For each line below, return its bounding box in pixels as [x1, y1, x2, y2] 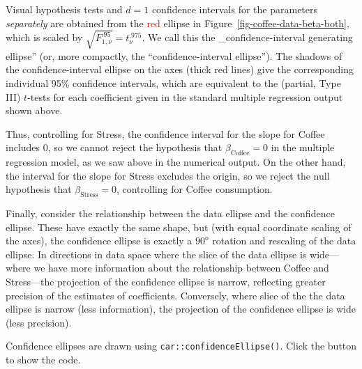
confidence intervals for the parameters [151, 2, 318, 16]
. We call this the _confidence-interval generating [142, 30, 353, 45]
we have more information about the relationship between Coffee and [33, 260, 329, 275]
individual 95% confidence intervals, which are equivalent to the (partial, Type [6, 75, 341, 90]
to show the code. [6, 352, 81, 367]
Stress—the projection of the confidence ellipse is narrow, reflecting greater [6, 274, 326, 289]
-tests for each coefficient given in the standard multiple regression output [27, 89, 343, 104]
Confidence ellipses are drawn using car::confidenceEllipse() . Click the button [6, 338, 357, 353]
